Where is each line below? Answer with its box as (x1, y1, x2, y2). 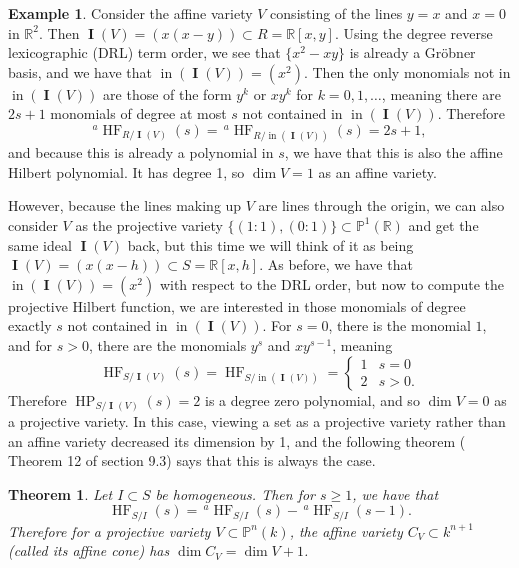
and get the (408, 214, 479, 235)
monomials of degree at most (50, 103, 227, 124)
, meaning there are (381, 83, 501, 104)
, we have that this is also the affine (284, 142, 503, 163)
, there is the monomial (328, 315, 471, 336)
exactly (8, 315, 52, 336)
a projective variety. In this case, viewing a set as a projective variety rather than (8, 411, 506, 432)
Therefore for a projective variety (8, 520, 211, 541)
